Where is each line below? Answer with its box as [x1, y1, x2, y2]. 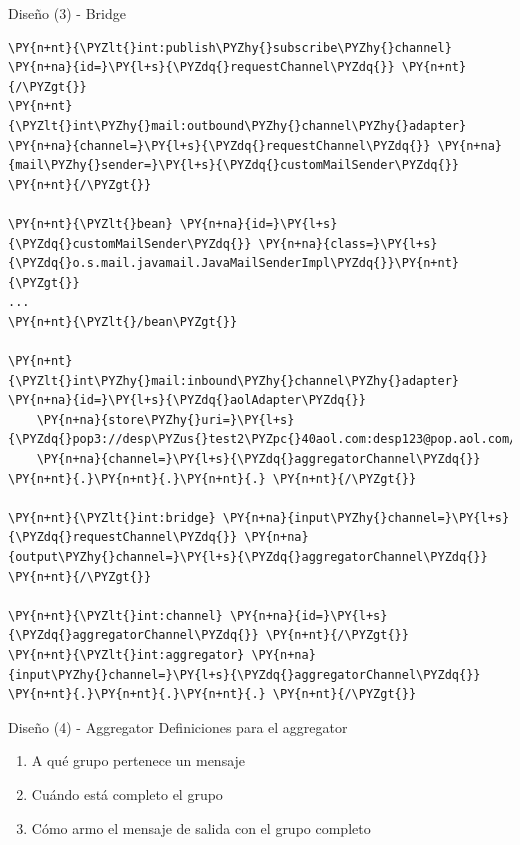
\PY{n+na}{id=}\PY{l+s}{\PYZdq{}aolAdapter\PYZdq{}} [8, 393, 366, 408]
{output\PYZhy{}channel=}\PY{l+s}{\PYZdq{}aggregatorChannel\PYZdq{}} [8, 550, 488, 565]
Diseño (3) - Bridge [8, 3, 126, 23]
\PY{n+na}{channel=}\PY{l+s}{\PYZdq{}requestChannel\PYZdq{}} [8, 138, 431, 153]
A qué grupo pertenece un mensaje [31, 750, 246, 771]
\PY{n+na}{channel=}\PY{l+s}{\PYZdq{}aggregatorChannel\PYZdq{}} [36, 452, 481, 467]
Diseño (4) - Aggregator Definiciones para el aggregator [8, 716, 348, 737]
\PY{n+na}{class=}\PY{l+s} [258, 236, 438, 251]
